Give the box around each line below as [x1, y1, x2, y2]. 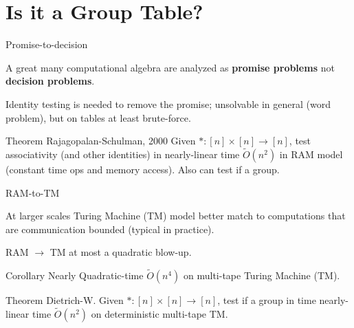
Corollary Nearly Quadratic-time [5, 268, 144, 283]
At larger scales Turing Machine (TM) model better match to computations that [5, 208, 346, 223]
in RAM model [279, 146, 343, 161]
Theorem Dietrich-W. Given [5, 293, 124, 307]
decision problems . [5, 74, 95, 88]
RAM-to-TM [5, 185, 60, 199]
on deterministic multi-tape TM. [91, 306, 228, 320]
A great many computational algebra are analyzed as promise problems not [5, 60, 335, 74]
